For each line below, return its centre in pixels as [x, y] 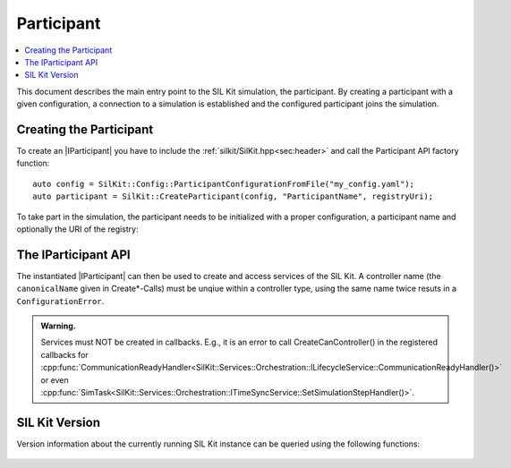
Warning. [58, 326]
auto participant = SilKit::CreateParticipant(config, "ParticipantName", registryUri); [233, 196]
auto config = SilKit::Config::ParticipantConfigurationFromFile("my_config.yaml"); [224, 184]
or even [55, 379]
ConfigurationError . [60, 301]
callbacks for [64, 354]
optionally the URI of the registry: [77, 229]
